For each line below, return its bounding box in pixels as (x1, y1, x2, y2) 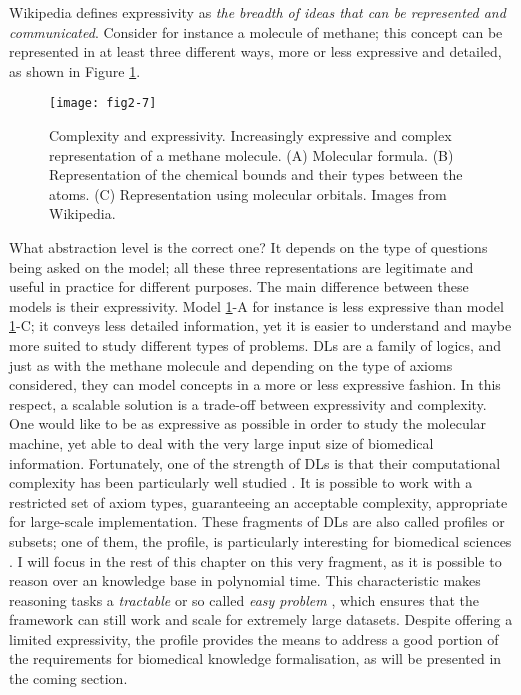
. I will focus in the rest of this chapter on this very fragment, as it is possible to (9, 550, 502, 571)
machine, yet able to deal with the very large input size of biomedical (9, 432, 434, 453)
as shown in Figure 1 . (9, 60, 141, 81)
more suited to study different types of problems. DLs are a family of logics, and (9, 334, 502, 355)
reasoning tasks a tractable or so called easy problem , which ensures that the (9, 589, 479, 610)
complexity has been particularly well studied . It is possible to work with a (9, 472, 473, 493)
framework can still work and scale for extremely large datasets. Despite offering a (9, 609, 513, 630)
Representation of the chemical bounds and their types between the (49, 164, 463, 185)
